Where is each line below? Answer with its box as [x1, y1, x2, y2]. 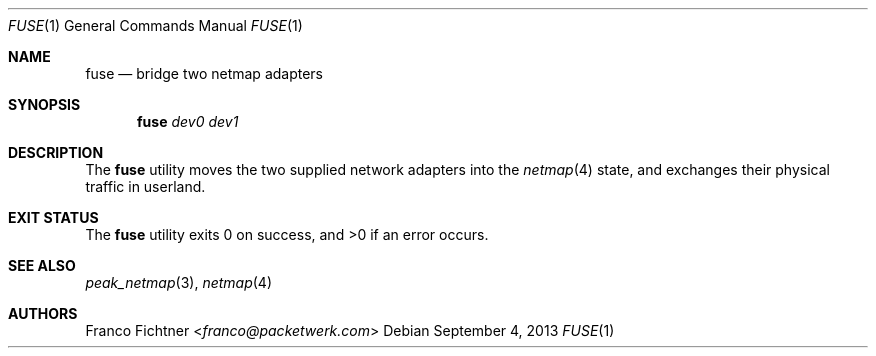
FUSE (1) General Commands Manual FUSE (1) [8, 17, 303, 34]
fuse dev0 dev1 [137, 113, 239, 130]
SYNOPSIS [8, 96, 81, 113]
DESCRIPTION [8, 144, 104, 161]
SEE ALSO [8, 257, 76, 274]
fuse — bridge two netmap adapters [85, 65, 324, 82]
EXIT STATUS [8, 209, 99, 226]
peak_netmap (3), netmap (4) [85, 274, 273, 291]
